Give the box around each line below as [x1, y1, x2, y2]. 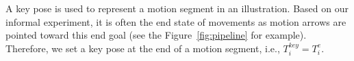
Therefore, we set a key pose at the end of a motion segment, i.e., [5, 41, 280, 55]
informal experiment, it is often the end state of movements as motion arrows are [5, 14, 346, 28]
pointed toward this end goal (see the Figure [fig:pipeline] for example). [5, 28, 307, 42]
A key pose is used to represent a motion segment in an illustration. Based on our [5, 1, 349, 15]
